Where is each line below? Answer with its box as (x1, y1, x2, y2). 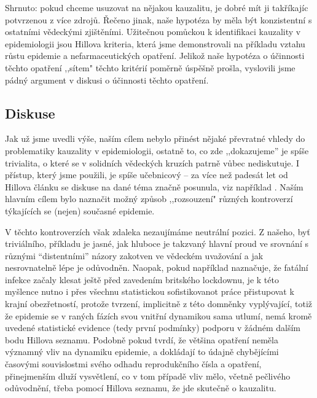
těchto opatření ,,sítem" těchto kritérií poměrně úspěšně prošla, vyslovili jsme (5, 61, 295, 74)
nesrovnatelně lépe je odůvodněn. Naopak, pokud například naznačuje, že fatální (5, 261, 308, 274)
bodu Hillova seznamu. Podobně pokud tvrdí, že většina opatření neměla (5, 333, 278, 346)
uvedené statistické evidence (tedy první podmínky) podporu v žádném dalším (5, 321, 301, 334)
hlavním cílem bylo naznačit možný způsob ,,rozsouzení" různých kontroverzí (5, 192, 293, 205)
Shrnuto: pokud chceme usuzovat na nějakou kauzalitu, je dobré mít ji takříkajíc (5, 1, 308, 14)
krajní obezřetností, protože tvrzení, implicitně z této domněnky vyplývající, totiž (5, 297, 312, 310)
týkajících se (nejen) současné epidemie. (5, 204, 155, 217)
